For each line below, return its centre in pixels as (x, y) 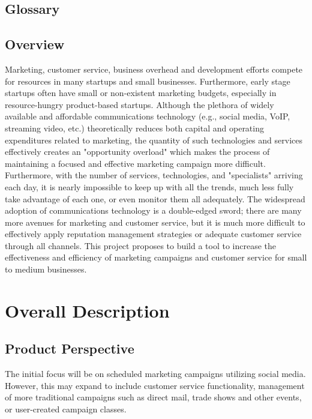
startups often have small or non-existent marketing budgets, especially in (141, 93)
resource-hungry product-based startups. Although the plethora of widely (139, 104)
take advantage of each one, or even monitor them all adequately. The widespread (155, 198)
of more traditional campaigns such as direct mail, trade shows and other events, (153, 397)
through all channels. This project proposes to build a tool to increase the (141, 245)
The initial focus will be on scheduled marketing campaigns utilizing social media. (155, 374)
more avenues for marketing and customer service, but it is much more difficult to (155, 222)
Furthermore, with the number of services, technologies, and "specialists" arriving (154, 175)
